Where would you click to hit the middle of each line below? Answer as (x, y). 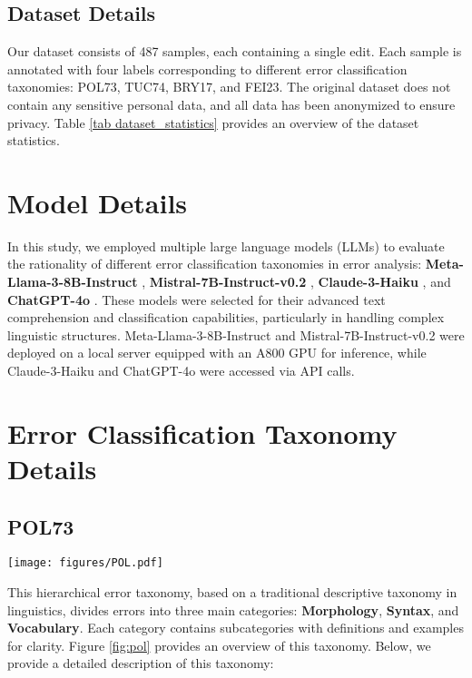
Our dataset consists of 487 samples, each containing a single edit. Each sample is (235, 51)
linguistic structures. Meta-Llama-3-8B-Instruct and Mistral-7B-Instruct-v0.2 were (236, 334)
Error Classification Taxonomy (202, 432)
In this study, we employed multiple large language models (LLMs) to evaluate (226, 246)
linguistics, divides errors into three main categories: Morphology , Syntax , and (233, 609)
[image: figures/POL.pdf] (85, 563)
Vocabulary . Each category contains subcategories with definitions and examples (236, 628)
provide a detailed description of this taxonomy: (141, 663)
